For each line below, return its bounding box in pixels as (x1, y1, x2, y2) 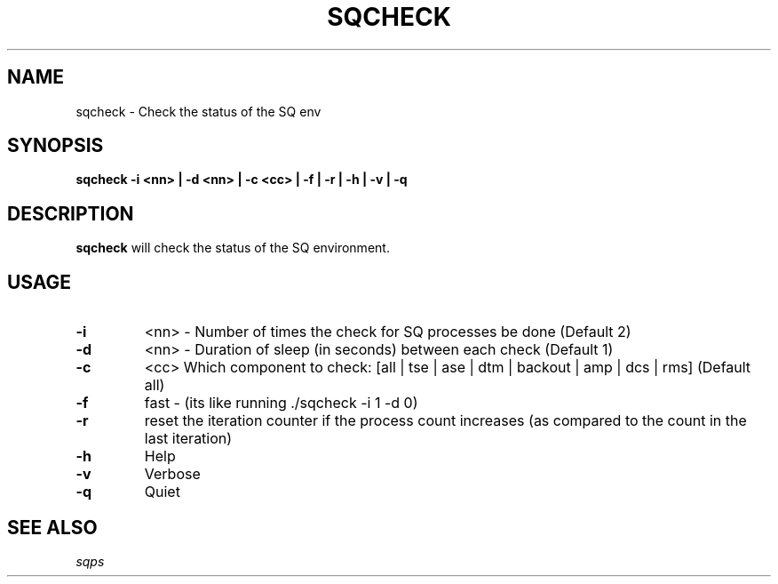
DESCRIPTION (7, 202, 134, 225)
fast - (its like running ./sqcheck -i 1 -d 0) (144, 394, 418, 412)
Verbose (144, 465, 201, 484)
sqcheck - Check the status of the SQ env (75, 103, 322, 119)
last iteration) (144, 429, 233, 448)
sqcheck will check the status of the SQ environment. (75, 240, 390, 256)
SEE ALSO (7, 516, 98, 539)
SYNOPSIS (7, 134, 104, 157)
